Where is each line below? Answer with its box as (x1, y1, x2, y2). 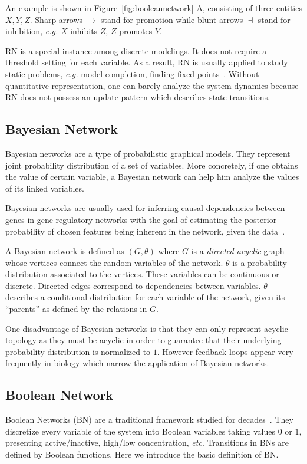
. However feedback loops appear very (157, 345, 293, 357)
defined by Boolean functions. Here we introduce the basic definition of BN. (5, 448, 279, 460)
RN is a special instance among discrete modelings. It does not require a (5, 44, 267, 57)
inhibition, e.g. (5, 25, 58, 37)
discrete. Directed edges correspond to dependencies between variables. (5, 279, 261, 291)
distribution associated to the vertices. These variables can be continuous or (5, 268, 279, 280)
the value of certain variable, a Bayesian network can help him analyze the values (5, 170, 299, 183)
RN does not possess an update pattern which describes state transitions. (5, 91, 270, 103)
